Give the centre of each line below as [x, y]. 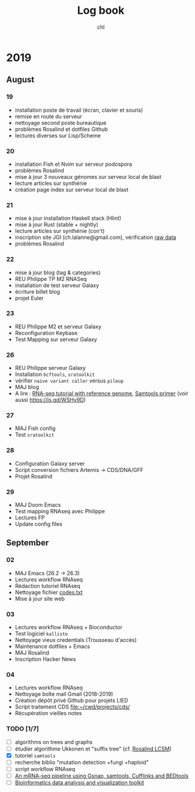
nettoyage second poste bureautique [61, 122]
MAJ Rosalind [32, 653]
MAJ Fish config [35, 428]
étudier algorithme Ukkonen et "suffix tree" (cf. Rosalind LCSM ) [93, 749]
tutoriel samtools [35, 755]
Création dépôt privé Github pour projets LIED [71, 701]
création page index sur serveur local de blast [72, 189]
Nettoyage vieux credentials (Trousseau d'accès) [76, 639]
